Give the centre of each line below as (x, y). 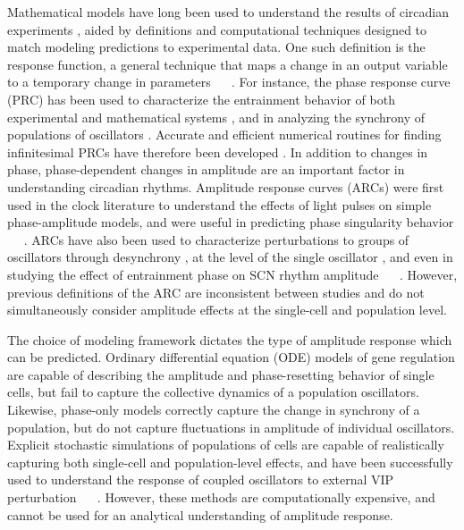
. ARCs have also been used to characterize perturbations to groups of (216, 239)
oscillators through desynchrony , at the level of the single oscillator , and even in (230, 257)
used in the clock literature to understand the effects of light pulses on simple (219, 204)
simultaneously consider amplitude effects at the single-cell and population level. (227, 310)
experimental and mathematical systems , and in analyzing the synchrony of (216, 117)
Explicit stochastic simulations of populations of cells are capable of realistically (226, 445)
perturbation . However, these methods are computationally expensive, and (221, 497)
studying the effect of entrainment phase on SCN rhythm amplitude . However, (232, 274)
